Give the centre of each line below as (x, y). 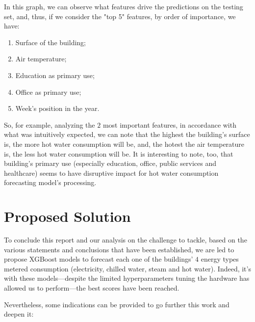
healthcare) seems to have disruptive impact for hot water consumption (111, 173)
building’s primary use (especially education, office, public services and (110, 163)
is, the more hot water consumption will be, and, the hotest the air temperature (124, 144)
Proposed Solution (67, 216)
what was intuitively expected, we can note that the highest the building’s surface (127, 134)
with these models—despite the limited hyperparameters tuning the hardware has (127, 278)
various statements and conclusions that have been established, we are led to (119, 249)
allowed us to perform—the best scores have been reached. (92, 288)
